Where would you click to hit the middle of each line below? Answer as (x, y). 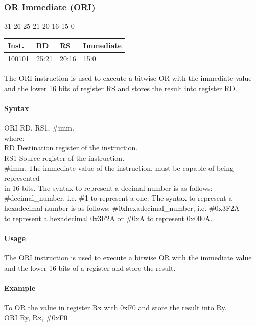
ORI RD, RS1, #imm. (39, 128)
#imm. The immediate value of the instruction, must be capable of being (119, 168)
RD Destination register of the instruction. (71, 148)
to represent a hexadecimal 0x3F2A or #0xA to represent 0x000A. (108, 218)
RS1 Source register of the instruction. (64, 158)
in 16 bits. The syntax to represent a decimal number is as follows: (108, 188)
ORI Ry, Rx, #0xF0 (36, 317)
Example (20, 287)
